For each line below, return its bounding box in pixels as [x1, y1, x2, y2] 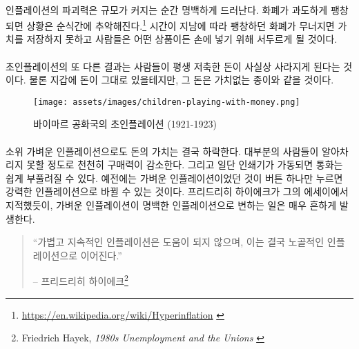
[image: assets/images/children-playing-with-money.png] [33, 97, 300, 107]
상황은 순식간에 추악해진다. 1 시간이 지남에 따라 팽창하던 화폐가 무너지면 [26, 17, 335, 32]
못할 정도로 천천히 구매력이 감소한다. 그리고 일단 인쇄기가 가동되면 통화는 [26, 157, 343, 172]
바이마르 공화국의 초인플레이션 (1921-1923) [33, 117, 217, 131]
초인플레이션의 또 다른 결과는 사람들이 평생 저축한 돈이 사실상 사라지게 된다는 [6, 59, 340, 73]
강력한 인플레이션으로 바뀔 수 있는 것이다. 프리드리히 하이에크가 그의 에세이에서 [6, 184, 349, 199]
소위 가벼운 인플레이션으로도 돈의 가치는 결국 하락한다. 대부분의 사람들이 [6, 143, 319, 158]
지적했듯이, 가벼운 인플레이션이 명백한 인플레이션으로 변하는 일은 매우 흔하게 [6, 198, 337, 212]
